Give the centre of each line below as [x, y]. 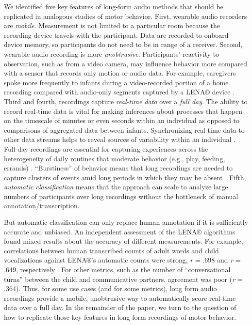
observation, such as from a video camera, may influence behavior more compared [126, 63]
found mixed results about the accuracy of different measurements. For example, [124, 241]
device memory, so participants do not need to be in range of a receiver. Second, [123, 44]
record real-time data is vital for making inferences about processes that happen [123, 111]
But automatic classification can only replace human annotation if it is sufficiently [126, 222]
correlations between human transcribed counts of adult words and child [111, 250]
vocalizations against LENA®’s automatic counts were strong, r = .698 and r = [122, 260]
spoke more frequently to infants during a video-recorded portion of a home [116, 82]
